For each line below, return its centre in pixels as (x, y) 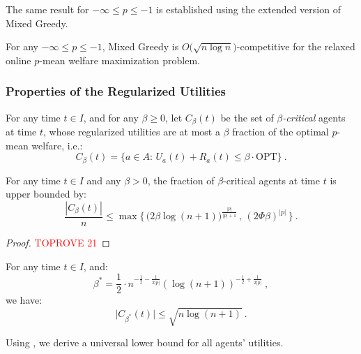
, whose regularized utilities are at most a (132, 132)
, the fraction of (181, 180)
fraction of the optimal (281, 132)
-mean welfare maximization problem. (120, 60)
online (18, 60)
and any (104, 180)
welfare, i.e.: (57, 145)
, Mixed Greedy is (140, 46)
